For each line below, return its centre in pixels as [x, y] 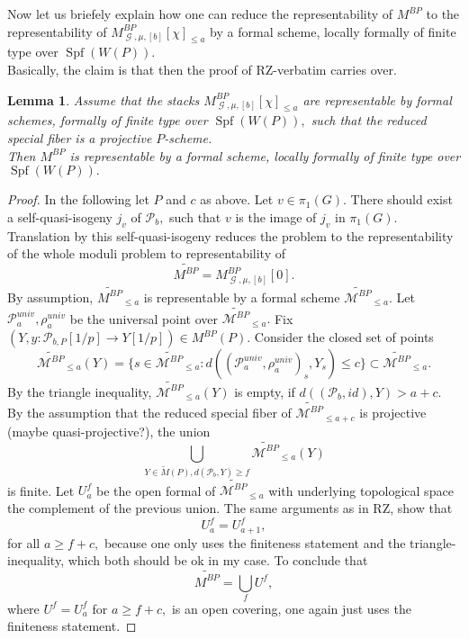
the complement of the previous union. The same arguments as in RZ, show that [230, 508]
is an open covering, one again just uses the [291, 608]
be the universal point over [144, 318]
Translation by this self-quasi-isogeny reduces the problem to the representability [230, 235]
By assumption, [50, 297]
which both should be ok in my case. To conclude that [218, 560]
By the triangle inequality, [80, 391]
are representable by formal [377, 99]
